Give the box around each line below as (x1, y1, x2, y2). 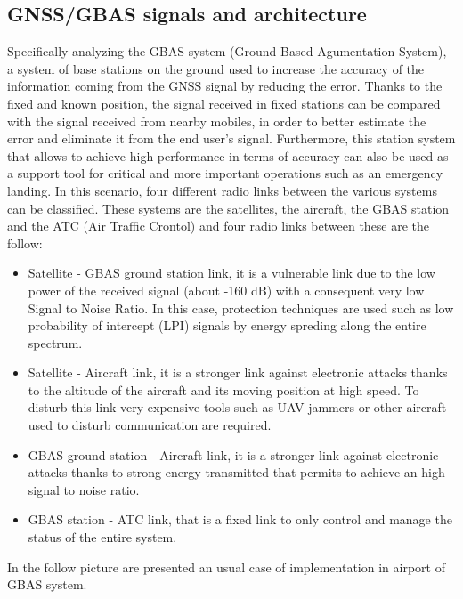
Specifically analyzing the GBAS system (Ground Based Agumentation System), (7, 42, 447, 61)
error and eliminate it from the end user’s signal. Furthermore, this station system (7, 129, 456, 148)
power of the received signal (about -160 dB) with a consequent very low (28, 280, 425, 299)
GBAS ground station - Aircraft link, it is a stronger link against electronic (28, 445, 439, 464)
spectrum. (28, 333, 83, 352)
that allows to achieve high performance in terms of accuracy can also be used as (7, 146, 449, 165)
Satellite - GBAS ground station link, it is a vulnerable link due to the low (28, 263, 435, 282)
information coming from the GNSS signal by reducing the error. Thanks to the (7, 77, 443, 95)
